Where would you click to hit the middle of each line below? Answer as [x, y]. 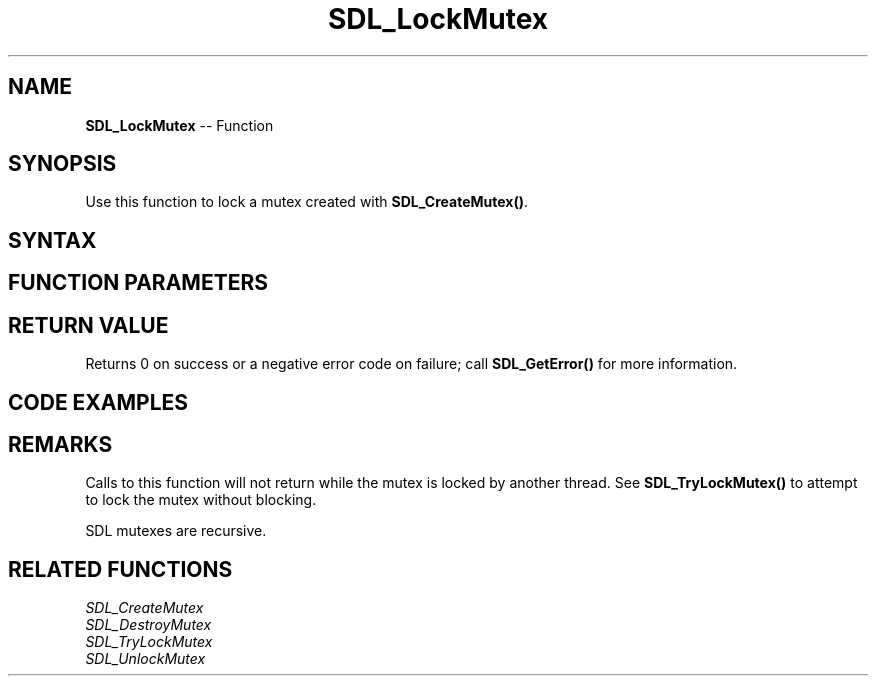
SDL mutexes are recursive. [176, 531]
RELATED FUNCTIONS [120, 569]
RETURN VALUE [88, 325]
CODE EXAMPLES [98, 402]
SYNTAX [52, 240]
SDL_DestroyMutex [148, 625]
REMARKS [60, 444]
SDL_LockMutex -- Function [179, 125]
